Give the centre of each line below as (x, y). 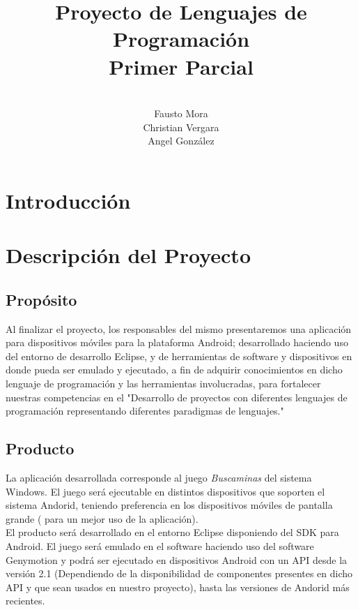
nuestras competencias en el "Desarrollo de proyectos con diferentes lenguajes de (177, 397)
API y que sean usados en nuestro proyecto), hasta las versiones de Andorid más (178, 587)
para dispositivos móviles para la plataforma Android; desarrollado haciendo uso (177, 342)
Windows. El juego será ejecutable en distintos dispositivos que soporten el (165, 491)
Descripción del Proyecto (128, 255)
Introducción (68, 200)
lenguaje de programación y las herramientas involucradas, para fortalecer (163, 384)
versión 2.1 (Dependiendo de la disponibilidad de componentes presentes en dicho (179, 573)
